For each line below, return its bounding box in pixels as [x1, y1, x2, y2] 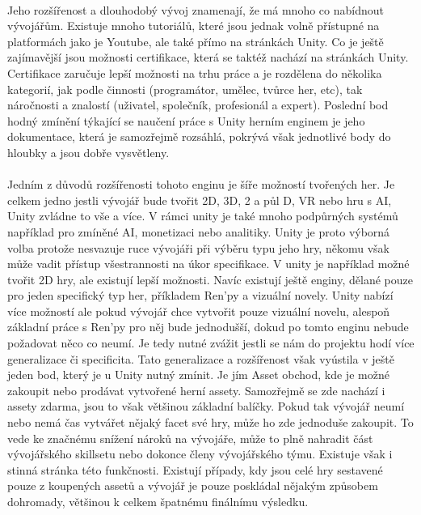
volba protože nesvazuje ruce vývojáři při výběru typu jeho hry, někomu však [7, 239, 389, 256]
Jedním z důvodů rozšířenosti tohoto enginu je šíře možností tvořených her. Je [7, 176, 395, 193]
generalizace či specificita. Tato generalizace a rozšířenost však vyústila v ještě [7, 350, 394, 367]
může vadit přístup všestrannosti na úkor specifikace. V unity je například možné [7, 255, 410, 272]
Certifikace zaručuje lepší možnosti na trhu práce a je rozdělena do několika [7, 64, 382, 81]
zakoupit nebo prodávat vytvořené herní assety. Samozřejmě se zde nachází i [7, 381, 385, 398]
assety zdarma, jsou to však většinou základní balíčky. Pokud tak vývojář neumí [7, 398, 405, 415]
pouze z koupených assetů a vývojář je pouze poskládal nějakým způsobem [7, 477, 378, 494]
